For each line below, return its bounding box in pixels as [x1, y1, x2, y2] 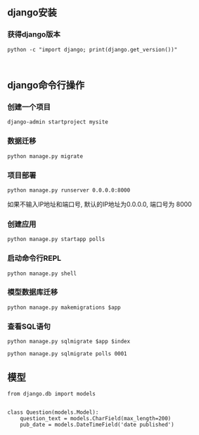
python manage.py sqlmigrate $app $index [7, 338, 131, 345]
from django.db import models [7, 390, 96, 397]
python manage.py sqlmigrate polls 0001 [7, 350, 128, 357]
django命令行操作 [7, 80, 85, 92]
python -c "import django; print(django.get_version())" [7, 46, 178, 53]
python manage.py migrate [7, 152, 83, 160]
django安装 [7, 6, 58, 19]
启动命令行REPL [7, 253, 62, 263]
